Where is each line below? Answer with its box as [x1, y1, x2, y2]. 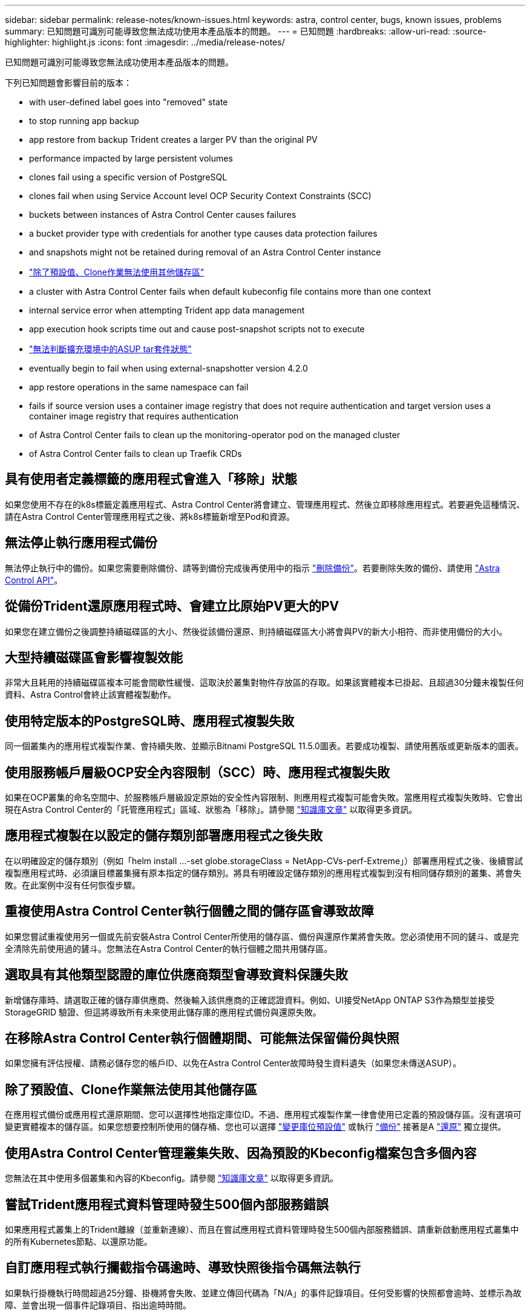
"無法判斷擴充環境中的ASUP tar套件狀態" [29, 344, 192, 354]
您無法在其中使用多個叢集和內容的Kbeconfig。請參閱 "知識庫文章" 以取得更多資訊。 [5, 1173, 338, 1184]
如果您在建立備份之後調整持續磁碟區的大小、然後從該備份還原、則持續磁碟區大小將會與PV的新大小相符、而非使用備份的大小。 [5, 626, 508, 637]
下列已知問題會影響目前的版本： [5, 77, 132, 88]
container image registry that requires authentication [29, 411, 239, 421]
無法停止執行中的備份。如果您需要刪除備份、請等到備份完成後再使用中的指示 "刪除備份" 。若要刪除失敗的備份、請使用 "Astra [5, 562, 500, 573]
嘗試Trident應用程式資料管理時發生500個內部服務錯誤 [5, 1196, 329, 1212]
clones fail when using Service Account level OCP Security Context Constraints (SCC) [29, 191, 371, 201]
